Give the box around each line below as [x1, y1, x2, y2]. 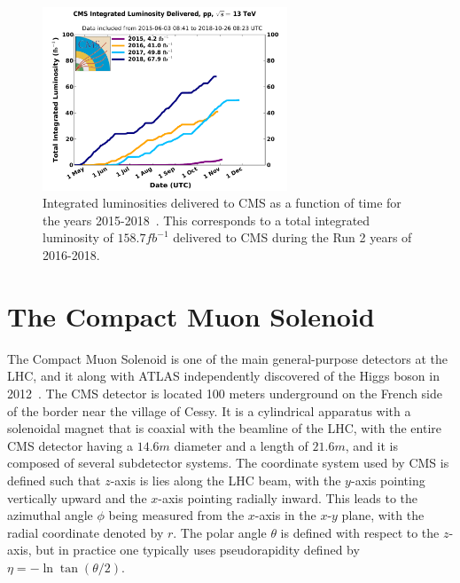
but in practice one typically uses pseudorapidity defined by [35, 540, 360, 559]
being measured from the [108, 506, 245, 524]
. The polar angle [173, 523, 267, 541]
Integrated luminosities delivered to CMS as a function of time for [43, 193, 402, 212]
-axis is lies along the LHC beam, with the [110, 470, 341, 489]
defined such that [7, 470, 101, 489]
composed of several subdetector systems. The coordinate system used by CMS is [7, 453, 449, 472]
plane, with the [341, 506, 425, 524]
